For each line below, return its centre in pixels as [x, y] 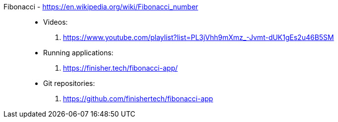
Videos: [56, 22]
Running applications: [78, 53]
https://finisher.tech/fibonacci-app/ [120, 68]
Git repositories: [69, 83]
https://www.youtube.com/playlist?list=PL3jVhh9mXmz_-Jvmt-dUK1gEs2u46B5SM [198, 37]
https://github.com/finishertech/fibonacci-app [138, 99]
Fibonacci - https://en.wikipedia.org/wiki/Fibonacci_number [101, 7]
